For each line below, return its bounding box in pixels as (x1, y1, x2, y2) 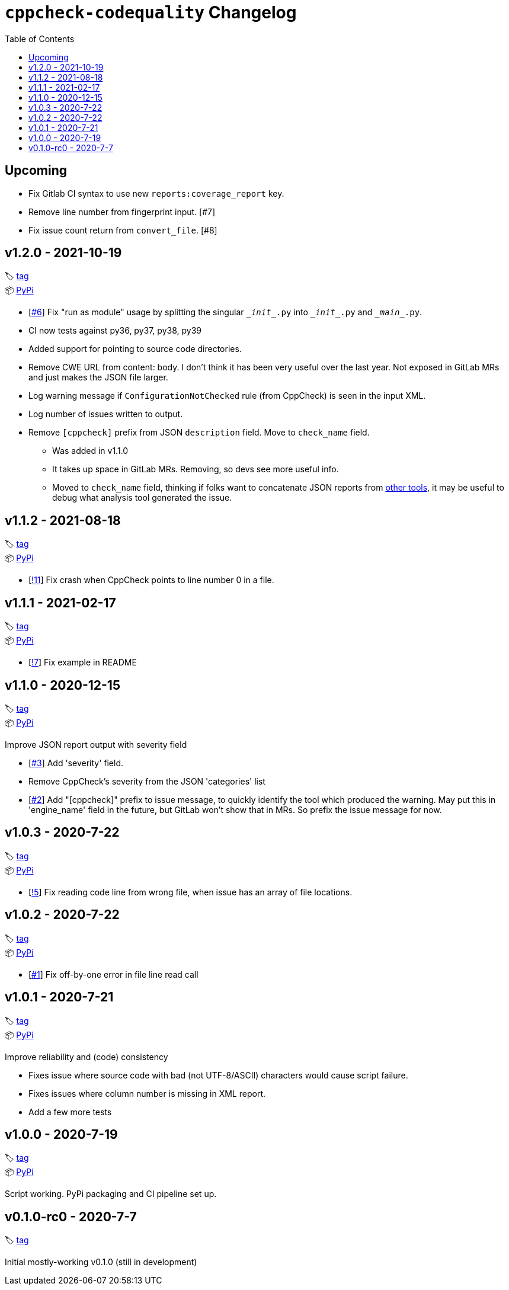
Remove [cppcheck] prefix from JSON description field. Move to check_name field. (28, 427, 370, 438)
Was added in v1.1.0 (52, 446, 129, 456)
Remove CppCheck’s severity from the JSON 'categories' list (28, 776, 265, 786)
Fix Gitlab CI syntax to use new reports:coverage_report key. (28, 188, 284, 199)
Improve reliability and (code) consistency (5, 1051, 168, 1062)
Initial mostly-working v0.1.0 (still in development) (5, 1257, 197, 1267)
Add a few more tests (28, 1106, 112, 1117)
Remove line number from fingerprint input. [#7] (28, 206, 216, 217)
